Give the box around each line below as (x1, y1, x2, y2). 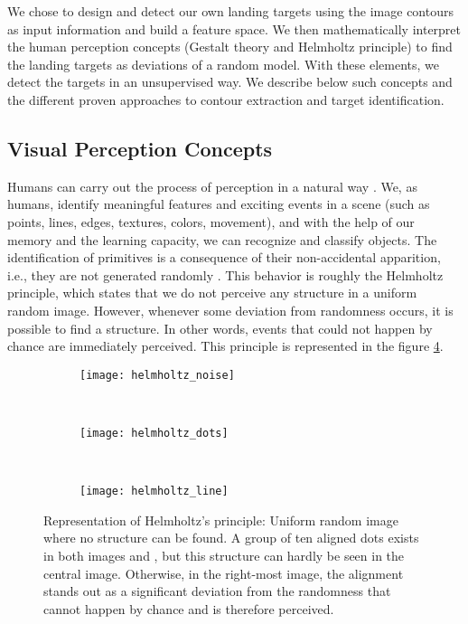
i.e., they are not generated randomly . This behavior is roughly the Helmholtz (7, 265, 444, 284)
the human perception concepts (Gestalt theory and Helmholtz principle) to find (7, 37, 453, 56)
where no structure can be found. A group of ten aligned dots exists (43, 528, 419, 547)
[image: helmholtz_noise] (80, 368, 235, 382)
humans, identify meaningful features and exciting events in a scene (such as (7, 194, 430, 213)
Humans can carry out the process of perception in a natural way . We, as (7, 176, 417, 195)
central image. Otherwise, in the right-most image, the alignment (43, 563, 404, 582)
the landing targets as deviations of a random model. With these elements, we (7, 54, 439, 73)
